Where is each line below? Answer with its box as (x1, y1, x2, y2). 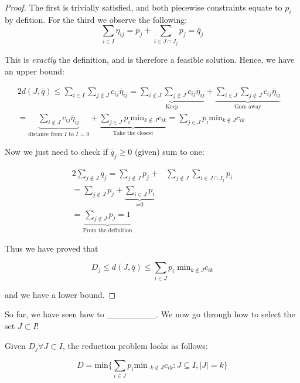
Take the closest (112, 130, 154, 136)
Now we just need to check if (5, 145, 108, 158)
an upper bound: (5, 65, 64, 77)
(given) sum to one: (134, 145, 204, 158)
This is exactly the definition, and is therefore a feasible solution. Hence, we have (5, 53, 295, 66)
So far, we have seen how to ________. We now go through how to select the (5, 308, 295, 320)
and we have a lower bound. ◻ (5, 288, 116, 300)
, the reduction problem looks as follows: (62, 339, 208, 351)
